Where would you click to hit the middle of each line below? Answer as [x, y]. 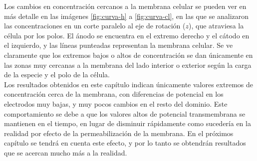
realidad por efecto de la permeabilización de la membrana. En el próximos [119, 133]
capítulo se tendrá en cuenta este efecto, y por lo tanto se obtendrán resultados [125, 143]
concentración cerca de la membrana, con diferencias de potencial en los [114, 94]
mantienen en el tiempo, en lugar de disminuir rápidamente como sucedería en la [128, 123]
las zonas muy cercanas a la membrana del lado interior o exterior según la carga [128, 65]
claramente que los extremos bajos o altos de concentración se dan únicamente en [128, 55]
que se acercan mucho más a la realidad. [66, 152]
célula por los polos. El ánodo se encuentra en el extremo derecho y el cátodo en [127, 35]
